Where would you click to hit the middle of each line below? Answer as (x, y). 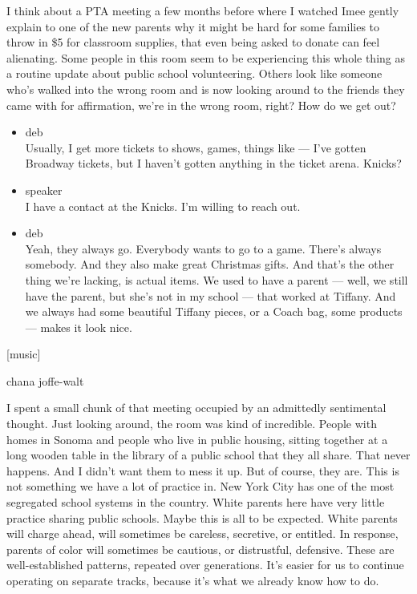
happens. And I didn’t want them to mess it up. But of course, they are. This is (203, 470)
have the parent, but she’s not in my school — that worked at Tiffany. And (211, 295)
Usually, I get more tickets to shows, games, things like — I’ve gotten (196, 147)
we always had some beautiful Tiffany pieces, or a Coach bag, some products (214, 311)
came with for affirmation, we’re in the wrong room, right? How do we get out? (201, 105)
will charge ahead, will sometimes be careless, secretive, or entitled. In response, (202, 533)
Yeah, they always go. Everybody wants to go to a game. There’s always (203, 248)
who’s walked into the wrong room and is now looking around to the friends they (206, 89)
